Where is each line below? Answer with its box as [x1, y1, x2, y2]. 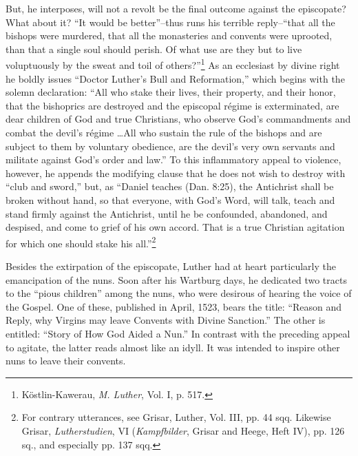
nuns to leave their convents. [6, 353, 126, 368]
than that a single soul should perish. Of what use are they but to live [6, 41, 302, 56]
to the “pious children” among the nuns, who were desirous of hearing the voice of [6, 286, 352, 300]
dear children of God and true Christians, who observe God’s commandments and [6, 112, 351, 126]
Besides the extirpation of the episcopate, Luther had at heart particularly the [6, 259, 336, 273]
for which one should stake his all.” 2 [6, 234, 156, 250]
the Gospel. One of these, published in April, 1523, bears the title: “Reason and [6, 299, 342, 313]
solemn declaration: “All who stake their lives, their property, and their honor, [6, 85, 336, 99]
